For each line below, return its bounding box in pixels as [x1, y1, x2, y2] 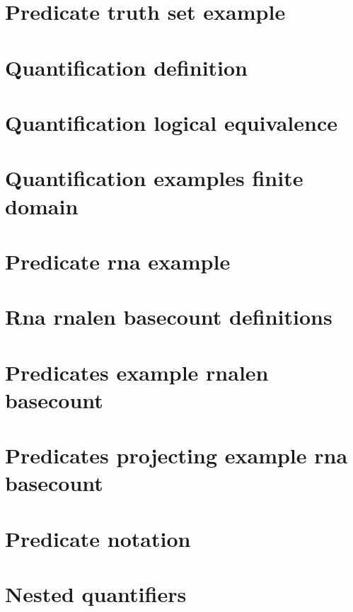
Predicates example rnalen [5, 357, 269, 386]
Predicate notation [5, 524, 191, 553]
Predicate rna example [5, 246, 231, 275]
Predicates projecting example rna [5, 441, 348, 470]
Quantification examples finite [5, 163, 303, 192]
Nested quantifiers [5, 579, 187, 608]
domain [5, 191, 79, 220]
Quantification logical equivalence [5, 108, 337, 137]
